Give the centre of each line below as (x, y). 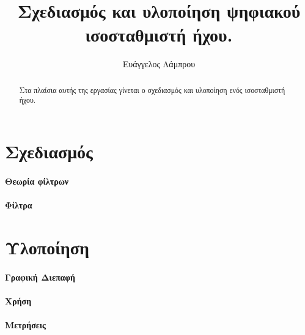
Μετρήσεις (26, 324)
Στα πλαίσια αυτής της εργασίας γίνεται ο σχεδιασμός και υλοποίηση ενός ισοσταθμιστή (152, 90)
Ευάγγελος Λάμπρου (159, 64)
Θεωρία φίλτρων (37, 181)
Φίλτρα (19, 204)
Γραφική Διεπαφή (40, 277)
